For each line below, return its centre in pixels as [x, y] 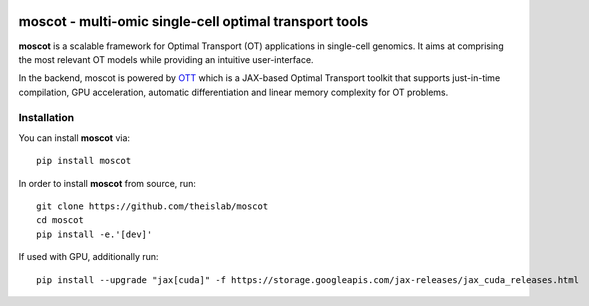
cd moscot [60, 220]
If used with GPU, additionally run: [88, 257]
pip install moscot [84, 161]
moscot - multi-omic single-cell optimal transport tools [193, 21]
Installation [46, 118]
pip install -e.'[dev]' [94, 234]
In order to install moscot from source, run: [107, 183]
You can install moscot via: [74, 137]
